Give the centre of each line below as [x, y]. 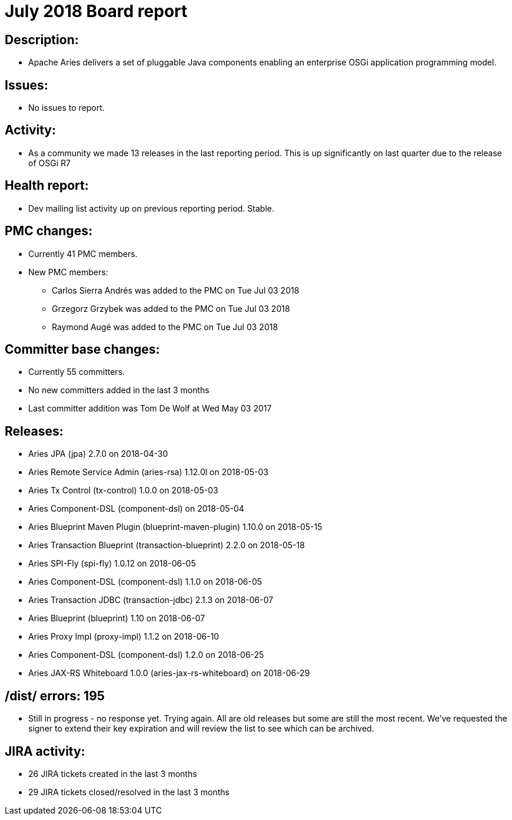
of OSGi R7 [49, 163]
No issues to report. [67, 108]
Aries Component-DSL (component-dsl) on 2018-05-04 [136, 509]
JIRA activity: [45, 751]
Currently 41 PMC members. [83, 253]
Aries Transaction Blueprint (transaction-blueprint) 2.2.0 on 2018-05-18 [167, 545]
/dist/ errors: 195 [55, 696]
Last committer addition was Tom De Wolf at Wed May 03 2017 [150, 409]
